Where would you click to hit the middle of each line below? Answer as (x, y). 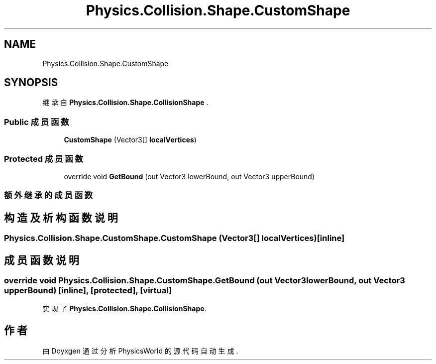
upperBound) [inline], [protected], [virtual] (88, 290)
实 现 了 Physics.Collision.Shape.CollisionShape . (124, 309)
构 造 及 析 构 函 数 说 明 (61, 218)
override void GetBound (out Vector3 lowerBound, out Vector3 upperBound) (189, 176)
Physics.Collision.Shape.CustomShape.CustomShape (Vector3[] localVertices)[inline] (174, 238)
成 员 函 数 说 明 (42, 260)
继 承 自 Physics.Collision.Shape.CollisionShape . (125, 103)
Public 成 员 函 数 (37, 122)
